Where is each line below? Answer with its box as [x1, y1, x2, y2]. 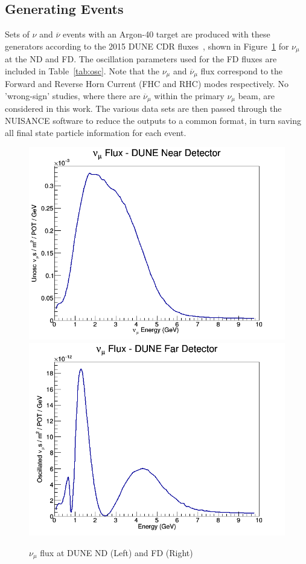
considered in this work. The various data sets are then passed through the [5, 102, 282, 115]
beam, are [238, 89, 275, 102]
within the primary [154, 89, 225, 102]
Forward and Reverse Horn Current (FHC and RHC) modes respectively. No [5, 77, 288, 90]
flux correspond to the [200, 64, 282, 77]
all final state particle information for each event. [5, 126, 186, 138]
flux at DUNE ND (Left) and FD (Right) [40, 546, 193, 559]
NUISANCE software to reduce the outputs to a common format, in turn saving [5, 114, 301, 126]
